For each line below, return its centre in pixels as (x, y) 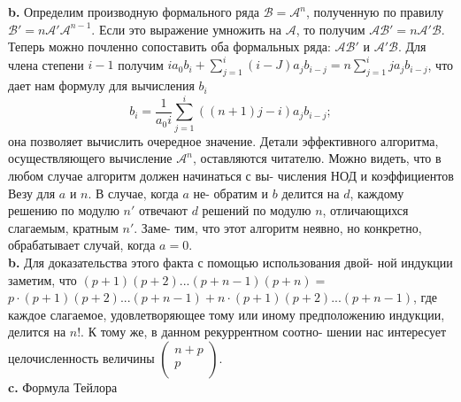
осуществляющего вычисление (90, 158)
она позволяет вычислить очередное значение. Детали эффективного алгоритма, (223, 140)
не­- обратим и (231, 193)
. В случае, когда (133, 193)
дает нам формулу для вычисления (101, 85)
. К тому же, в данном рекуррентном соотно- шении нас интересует (264, 332)
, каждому (377, 193)
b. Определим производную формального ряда (134, 12)
